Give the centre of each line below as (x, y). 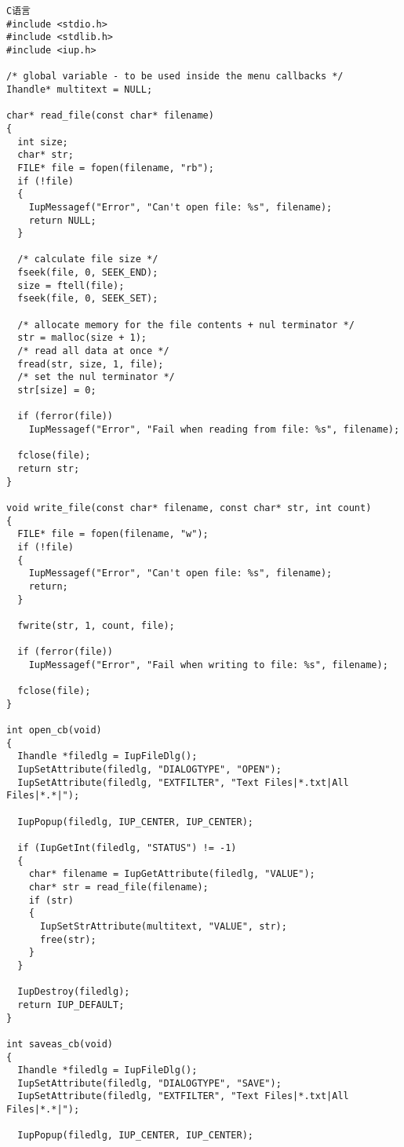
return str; (49, 468)
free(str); (68, 939)
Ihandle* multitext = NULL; (80, 89)
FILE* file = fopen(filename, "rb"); (116, 168)
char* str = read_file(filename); (118, 887)
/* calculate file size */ (88, 259)
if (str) (51, 900)
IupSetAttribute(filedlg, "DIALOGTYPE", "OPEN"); (149, 770)
